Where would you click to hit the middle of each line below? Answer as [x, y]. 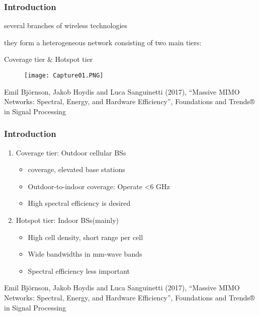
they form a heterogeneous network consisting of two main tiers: [103, 42]
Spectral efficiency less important [79, 270]
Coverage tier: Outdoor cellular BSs [71, 152]
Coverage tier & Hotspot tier [49, 59]
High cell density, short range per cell [85, 237]
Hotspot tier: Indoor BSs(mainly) [67, 220]
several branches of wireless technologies [66, 25]
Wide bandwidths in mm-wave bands [85, 254]
